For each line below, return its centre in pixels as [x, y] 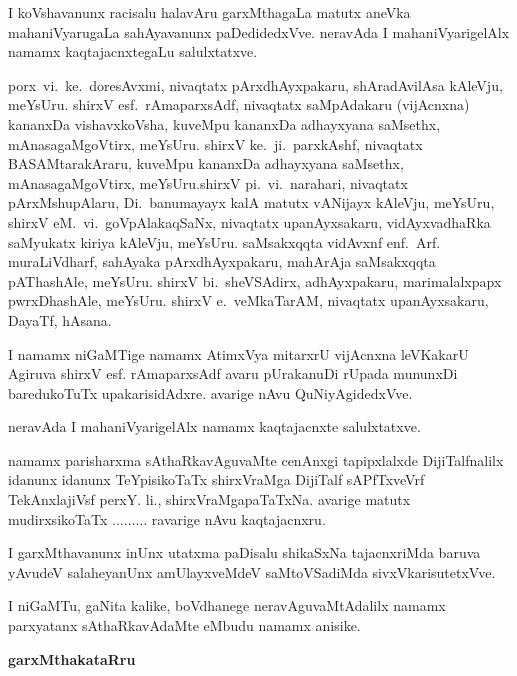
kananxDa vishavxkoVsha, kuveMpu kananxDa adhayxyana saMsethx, [224, 123]
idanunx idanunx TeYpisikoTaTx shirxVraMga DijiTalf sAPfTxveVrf [216, 479]
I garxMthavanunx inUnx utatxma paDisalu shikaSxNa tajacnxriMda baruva [244, 552]
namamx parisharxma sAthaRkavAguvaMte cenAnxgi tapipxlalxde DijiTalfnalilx [256, 459]
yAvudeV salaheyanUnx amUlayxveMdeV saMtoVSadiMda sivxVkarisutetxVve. [252, 571]
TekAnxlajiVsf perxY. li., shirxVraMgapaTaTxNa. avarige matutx [209, 499]
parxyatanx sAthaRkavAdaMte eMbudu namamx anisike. [184, 625]
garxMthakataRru [72, 658]
